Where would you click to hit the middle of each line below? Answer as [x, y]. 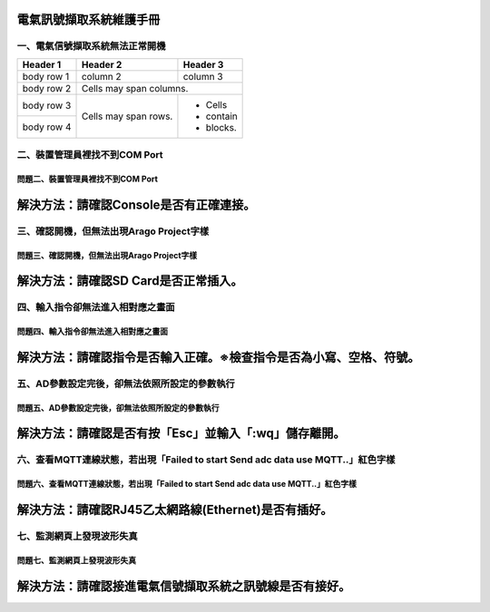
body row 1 [46, 76]
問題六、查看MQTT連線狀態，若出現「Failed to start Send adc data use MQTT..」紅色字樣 [187, 484]
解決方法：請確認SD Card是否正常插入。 [130, 281]
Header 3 [203, 64]
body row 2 [47, 88]
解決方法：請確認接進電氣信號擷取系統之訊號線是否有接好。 [184, 586]
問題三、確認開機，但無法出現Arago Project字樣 [107, 255]
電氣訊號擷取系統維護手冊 [88, 19]
